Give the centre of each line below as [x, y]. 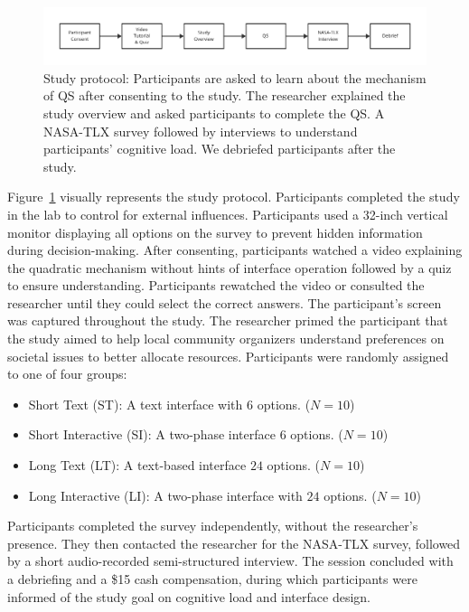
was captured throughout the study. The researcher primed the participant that [228, 320]
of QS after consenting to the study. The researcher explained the [225, 95]
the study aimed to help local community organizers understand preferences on [226, 339]
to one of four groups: [67, 374]
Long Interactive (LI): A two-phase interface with [165, 495]
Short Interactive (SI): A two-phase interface [152, 434]
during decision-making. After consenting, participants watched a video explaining [235, 250]
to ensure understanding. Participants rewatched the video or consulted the [216, 285]
